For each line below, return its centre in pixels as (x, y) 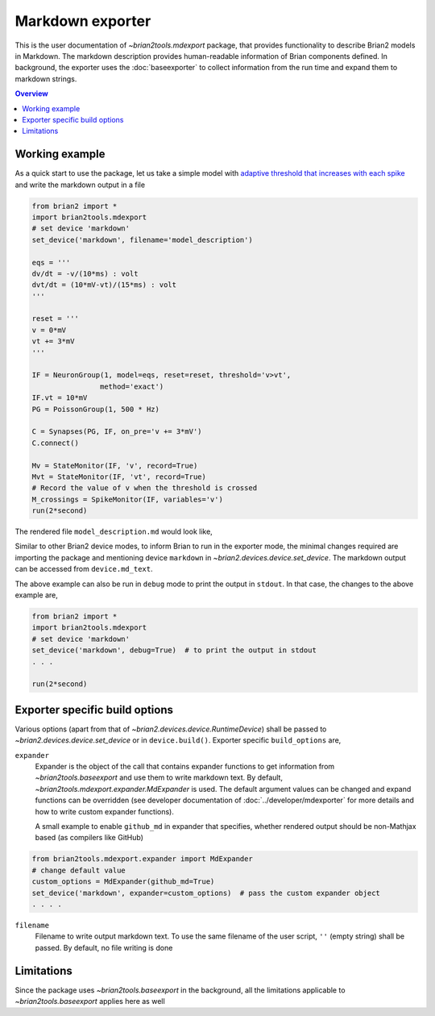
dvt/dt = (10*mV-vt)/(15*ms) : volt (104, 285)
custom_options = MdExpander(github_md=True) (123, 882)
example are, (36, 595)
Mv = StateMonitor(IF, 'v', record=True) (115, 465)
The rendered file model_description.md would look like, (114, 531)
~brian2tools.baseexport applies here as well (90, 1001)
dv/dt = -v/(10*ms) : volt (85, 273)
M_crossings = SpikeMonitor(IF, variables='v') (127, 499)
